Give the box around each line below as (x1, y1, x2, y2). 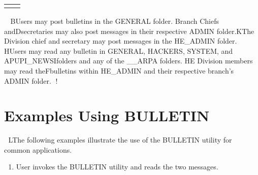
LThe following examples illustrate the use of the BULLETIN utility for (8, 134, 232, 145)
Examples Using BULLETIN (4, 105, 210, 126)
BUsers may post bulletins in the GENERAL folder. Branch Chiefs (10, 16, 219, 26)
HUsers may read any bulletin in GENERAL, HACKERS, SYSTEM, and (4, 45, 233, 56)
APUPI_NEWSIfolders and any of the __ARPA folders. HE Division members (4, 55, 253, 66)
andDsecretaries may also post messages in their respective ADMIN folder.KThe (4, 25, 254, 36)
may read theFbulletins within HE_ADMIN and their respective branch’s (4, 65, 234, 76)
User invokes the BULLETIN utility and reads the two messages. (16, 161, 218, 172)
